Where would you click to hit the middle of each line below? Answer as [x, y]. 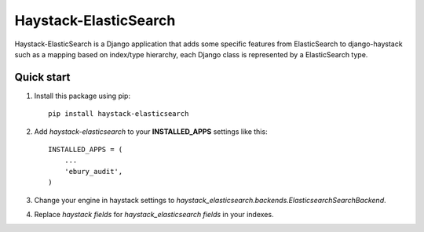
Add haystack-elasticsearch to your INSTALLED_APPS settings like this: [151, 131]
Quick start [42, 77]
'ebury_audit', [93, 171]
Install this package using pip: [82, 96]
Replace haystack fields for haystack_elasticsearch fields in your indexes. [154, 214]
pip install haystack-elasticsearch [119, 114]
